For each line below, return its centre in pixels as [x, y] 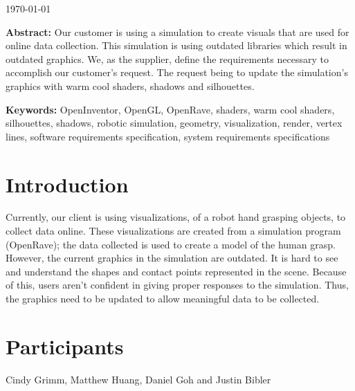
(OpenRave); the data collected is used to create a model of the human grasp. [171, 244]
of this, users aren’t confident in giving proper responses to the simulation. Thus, [177, 285]
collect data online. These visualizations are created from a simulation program [173, 231]
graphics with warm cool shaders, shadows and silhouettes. [130, 85]
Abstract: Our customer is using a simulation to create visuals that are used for [177, 31]
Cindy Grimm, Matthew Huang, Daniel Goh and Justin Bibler [138, 379]
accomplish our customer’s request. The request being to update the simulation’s [177, 72]
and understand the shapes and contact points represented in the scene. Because [176, 271]
